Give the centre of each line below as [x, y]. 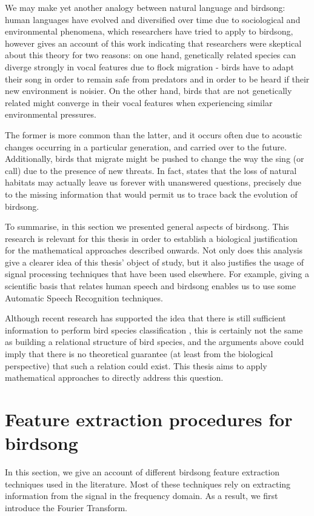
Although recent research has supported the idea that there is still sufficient [145, 318]
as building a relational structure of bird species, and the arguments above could [155, 342]
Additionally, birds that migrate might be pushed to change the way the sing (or [155, 159]
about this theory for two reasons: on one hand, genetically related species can [151, 55]
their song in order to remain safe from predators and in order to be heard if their [157, 79]
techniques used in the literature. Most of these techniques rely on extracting [148, 484]
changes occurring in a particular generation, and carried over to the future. [146, 146]
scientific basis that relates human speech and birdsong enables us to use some [150, 286]
